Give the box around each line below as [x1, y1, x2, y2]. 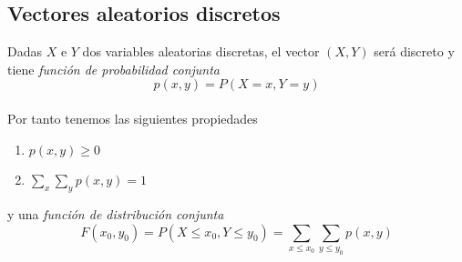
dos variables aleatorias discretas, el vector [82, 42, 320, 61]
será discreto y [374, 42, 455, 61]
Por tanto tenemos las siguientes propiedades [7, 108, 258, 127]
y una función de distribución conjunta [7, 204, 224, 223]
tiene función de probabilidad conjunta [7, 59, 220, 78]
